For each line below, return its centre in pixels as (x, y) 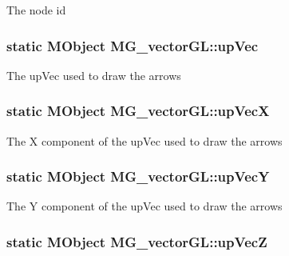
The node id (36, 10)
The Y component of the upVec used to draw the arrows (144, 206)
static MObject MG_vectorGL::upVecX (138, 111)
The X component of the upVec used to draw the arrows (144, 140)
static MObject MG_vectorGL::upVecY (138, 176)
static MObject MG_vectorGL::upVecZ (137, 241)
